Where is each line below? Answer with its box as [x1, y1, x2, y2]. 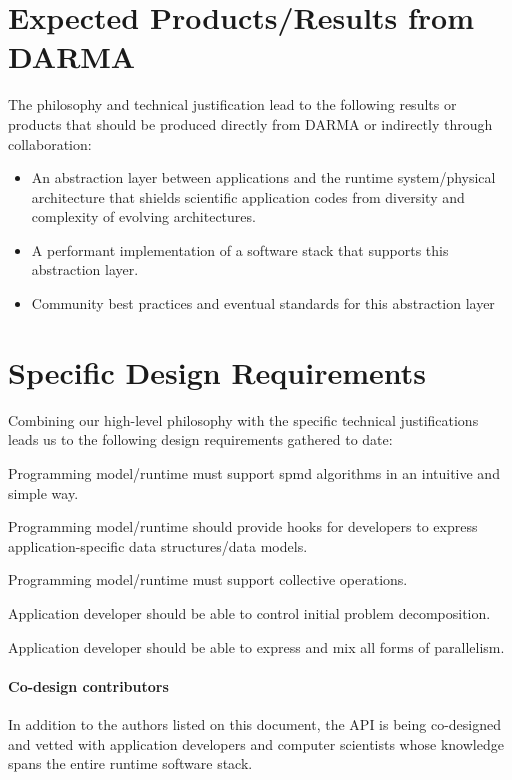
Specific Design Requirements [8, 351, 426, 392]
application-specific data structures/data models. [8, 535, 308, 556]
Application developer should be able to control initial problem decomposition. [8, 602, 491, 623]
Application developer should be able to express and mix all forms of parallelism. [8, 636, 505, 657]
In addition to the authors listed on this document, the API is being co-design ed [8, 713, 501, 734]
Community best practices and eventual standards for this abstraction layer [31, 293, 495, 314]
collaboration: [8, 133, 92, 154]
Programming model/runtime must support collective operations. [8, 569, 408, 590]
